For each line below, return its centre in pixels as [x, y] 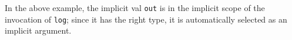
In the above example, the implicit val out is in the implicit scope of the [135, 8]
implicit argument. [38, 30]
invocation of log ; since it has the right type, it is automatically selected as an [146, 19]
